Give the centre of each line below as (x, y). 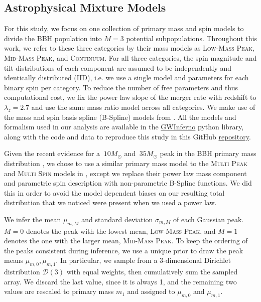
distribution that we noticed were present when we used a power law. (110, 202)
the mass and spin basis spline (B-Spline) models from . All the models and (120, 117)
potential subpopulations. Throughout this (191, 38)
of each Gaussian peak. (209, 219)
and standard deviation (117, 219)
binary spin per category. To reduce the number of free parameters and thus (121, 87)
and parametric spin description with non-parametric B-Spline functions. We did (128, 183)
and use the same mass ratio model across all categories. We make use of (143, 107)
